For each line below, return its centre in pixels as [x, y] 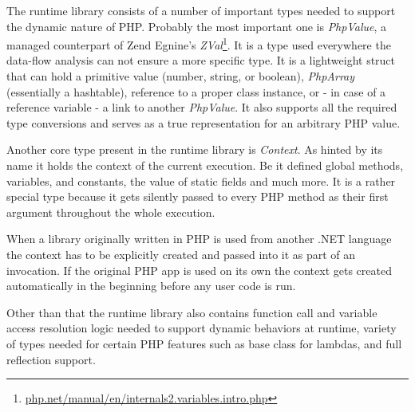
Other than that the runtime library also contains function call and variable [192, 312]
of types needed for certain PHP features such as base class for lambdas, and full [204, 343]
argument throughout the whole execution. [111, 212]
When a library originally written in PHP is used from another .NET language [199, 239]
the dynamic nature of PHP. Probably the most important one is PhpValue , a [197, 26]
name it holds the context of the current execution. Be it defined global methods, [205, 165]
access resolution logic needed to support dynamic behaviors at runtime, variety [202, 328]
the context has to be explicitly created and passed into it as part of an [181, 254]
